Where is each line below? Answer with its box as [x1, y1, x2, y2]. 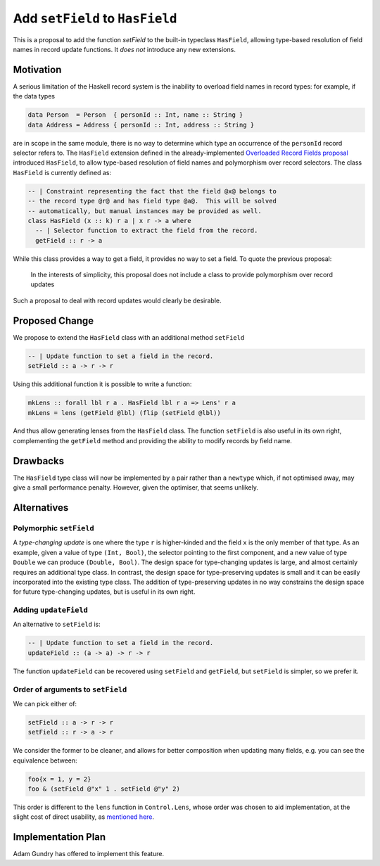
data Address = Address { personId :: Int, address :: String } [27, 120, 255, 129]
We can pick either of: [13, 699, 77, 708]
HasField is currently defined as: [13, 168, 112, 177]
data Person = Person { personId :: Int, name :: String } [27, 111, 243, 119]
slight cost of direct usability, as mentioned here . [13, 813, 155, 821]
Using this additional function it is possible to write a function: [13, 380, 192, 388]
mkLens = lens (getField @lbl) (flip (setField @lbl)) [27, 409, 221, 416]
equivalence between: [13, 756, 77, 765]
